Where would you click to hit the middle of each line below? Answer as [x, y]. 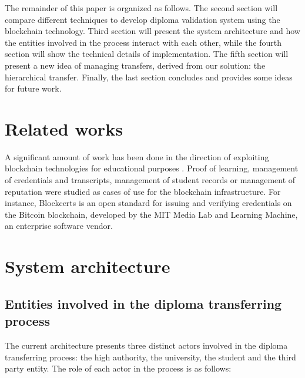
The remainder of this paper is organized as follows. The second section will [141, 8]
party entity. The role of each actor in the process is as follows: [118, 368]
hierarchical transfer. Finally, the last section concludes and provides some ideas [149, 77]
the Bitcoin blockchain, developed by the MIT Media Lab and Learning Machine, [151, 214]
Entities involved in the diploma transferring [143, 303]
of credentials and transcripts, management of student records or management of [150, 180]
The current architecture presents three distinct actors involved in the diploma [146, 345]
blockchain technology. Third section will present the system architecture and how [152, 31]
